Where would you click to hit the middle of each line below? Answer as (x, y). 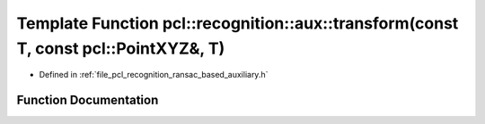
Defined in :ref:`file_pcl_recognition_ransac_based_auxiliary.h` (154, 75)
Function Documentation (88, 100)
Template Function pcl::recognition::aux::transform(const (238, 23)
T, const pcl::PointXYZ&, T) (121, 48)
